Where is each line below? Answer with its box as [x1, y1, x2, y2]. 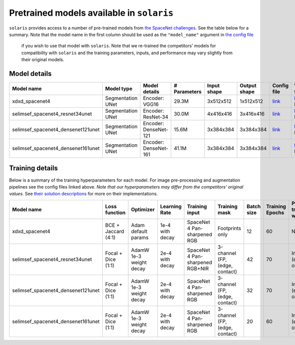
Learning [160, 203, 182, 210]
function [105, 209, 126, 216]
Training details [9, 164, 58, 172]
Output [239, 82, 257, 89]
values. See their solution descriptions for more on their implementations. [9, 191, 158, 197]
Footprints [217, 224, 241, 231]
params [131, 234, 149, 241]
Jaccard [105, 228, 124, 235]
